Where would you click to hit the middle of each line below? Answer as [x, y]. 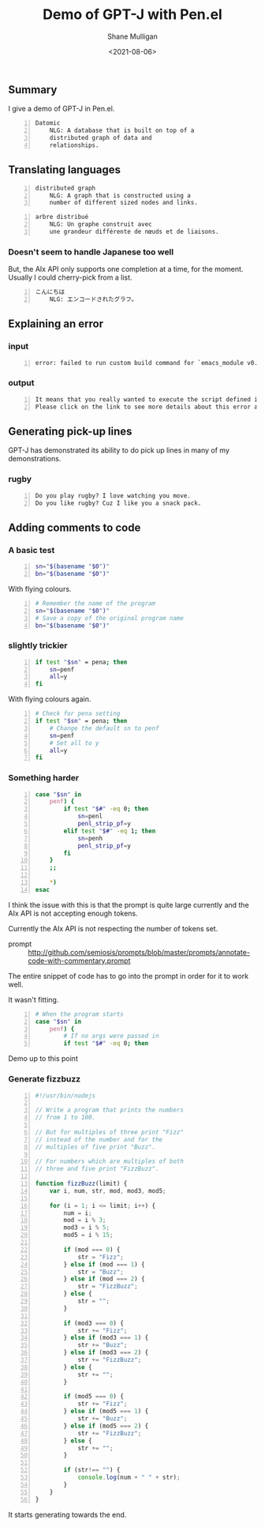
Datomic [48, 123]
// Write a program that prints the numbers [109, 1110]
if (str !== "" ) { [92, 1470]
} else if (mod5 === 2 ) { [106, 1426]
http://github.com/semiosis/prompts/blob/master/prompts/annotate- [139, 952]
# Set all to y [74, 743]
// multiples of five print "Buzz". [95, 1147]
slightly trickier [38, 645]
